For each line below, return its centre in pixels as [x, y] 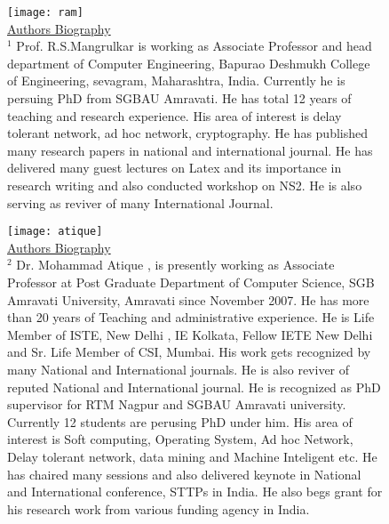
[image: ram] [45, 12]
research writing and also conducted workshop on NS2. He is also [185, 185]
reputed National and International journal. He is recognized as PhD [194, 387]
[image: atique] [55, 232]
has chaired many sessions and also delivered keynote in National [184, 474]
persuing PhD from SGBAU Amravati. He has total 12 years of [179, 98]
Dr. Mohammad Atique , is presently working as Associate [175, 265]
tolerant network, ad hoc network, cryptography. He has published [187, 133]
